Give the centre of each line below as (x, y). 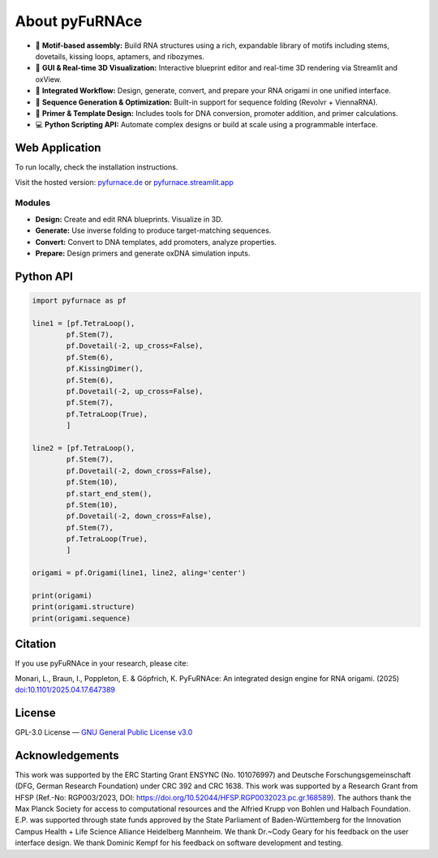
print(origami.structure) (84, 607)
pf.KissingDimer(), (105, 369)
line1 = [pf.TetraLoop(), (84, 323)
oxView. (49, 79)
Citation (36, 644)
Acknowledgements (67, 755)
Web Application (58, 148)
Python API (44, 276)
